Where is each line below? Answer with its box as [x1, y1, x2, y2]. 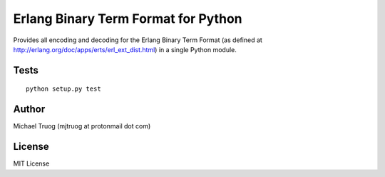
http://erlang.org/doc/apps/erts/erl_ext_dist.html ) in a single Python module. [13, 45, 237, 54]
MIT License [13, 159, 50, 168]
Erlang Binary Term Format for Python [13, 11, 242, 26]
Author [13, 103, 46, 116]
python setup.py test [26, 85, 101, 93]
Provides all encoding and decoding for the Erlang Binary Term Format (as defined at [13, 36, 263, 44]
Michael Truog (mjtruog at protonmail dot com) [13, 122, 151, 131]
